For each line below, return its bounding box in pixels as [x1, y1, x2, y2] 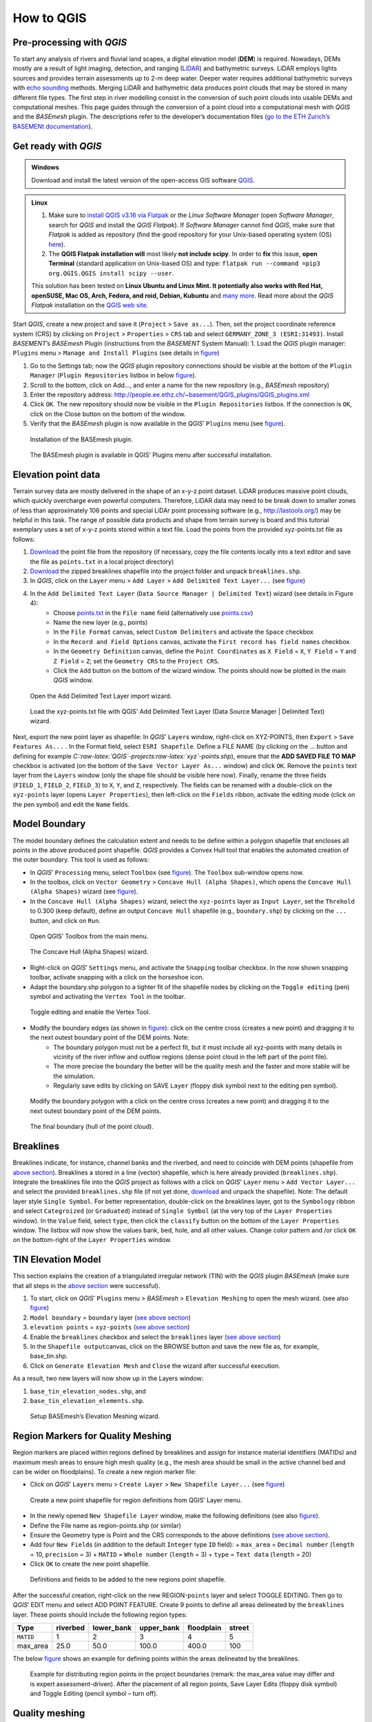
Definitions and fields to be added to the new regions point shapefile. [30, 1575, 227, 1584]
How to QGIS [12, 10, 87, 25]
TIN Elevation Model [12, 1254, 101, 1265]
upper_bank [138, 1623, 180, 1632]
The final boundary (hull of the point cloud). [30, 1123, 154, 1131]
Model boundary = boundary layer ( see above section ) [30, 1313, 191, 1322]
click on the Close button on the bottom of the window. [30, 410, 186, 418]
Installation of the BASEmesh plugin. [30, 435, 134, 444]
